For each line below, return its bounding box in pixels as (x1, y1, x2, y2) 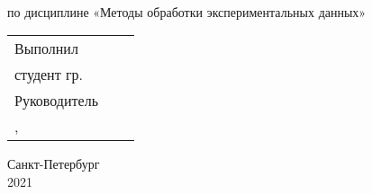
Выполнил (14, 38, 78, 59)
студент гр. (14, 64, 84, 85)
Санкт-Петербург (7, 154, 100, 173)
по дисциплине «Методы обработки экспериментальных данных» (7, 2, 367, 21)
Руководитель (14, 90, 98, 111)
